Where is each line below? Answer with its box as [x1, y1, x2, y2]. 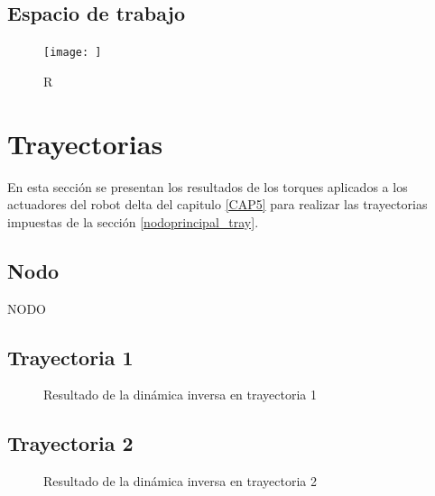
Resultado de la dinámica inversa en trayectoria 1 [43, 385, 318, 404]
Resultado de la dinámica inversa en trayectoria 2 [43, 472, 318, 491]
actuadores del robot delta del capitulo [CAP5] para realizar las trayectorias [7, 195, 428, 214]
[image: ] [43, 46, 102, 60]
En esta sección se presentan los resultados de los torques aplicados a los [7, 177, 408, 196]
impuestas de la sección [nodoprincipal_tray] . [7, 212, 259, 231]
